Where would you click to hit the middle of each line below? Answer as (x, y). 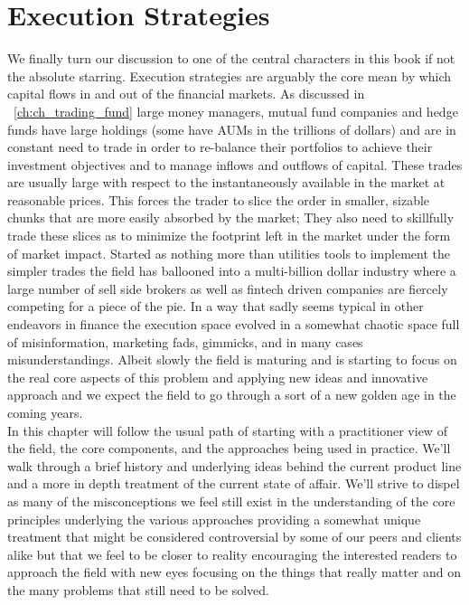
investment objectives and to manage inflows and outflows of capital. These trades (235, 164)
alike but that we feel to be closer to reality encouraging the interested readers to (232, 554)
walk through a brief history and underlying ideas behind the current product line (234, 465)
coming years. (45, 412)
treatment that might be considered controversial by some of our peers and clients (234, 537)
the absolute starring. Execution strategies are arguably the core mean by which (230, 76)
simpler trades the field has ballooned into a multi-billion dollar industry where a (232, 271)
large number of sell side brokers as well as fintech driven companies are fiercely (228, 288)
